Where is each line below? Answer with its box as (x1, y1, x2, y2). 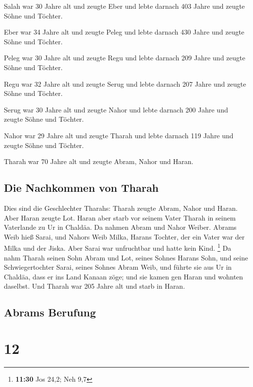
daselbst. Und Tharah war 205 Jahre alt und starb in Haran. (4, 281, 185, 291)
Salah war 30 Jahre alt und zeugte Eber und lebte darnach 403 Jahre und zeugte (4, 1, 245, 11)
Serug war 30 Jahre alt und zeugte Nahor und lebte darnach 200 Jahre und (4, 104, 228, 114)
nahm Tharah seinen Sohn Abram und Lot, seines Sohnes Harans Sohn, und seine (4, 252, 248, 262)
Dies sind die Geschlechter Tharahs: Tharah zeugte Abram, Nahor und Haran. (4, 203, 238, 213)
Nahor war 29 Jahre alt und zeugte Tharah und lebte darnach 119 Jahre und (4, 130, 234, 140)
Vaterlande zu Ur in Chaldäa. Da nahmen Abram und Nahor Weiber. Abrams (4, 222, 237, 232)
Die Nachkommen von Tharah (4, 180, 159, 195)
